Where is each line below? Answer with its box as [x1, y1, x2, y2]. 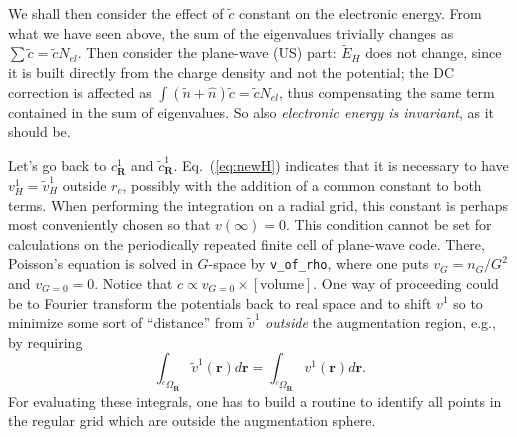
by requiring [8, 331, 83, 352]
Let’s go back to [8, 154, 107, 175]
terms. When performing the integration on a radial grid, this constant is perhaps [8, 194, 509, 215]
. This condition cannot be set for [286, 214, 492, 235]
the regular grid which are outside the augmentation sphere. [8, 410, 376, 431]
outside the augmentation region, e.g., [264, 312, 496, 333]
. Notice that [94, 272, 173, 293]
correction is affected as [8, 81, 152, 102]
